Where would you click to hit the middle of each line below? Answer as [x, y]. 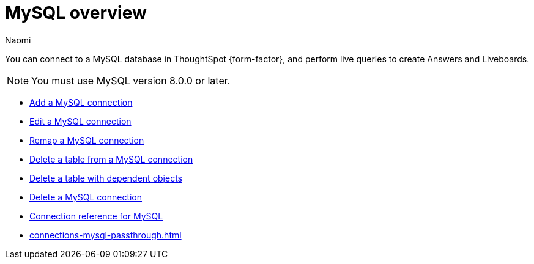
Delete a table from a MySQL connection [111, 159]
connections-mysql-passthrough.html [106, 235]
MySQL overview [76, 13]
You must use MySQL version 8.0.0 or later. [131, 80]
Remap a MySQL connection [87, 140]
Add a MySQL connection [81, 102]
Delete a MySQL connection [86, 197]
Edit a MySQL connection [80, 121]
